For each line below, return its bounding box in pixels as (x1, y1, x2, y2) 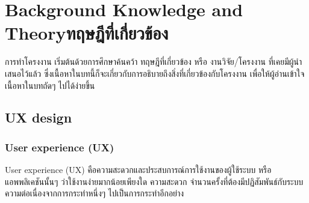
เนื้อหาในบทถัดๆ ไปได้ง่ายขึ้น (5, 79, 95, 91)
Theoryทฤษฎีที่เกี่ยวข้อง (5, 20, 169, 45)
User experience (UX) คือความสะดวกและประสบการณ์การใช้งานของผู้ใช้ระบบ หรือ (5, 163, 272, 176)
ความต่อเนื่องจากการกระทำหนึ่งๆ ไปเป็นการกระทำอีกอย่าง (5, 187, 184, 199)
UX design (5, 108, 72, 127)
